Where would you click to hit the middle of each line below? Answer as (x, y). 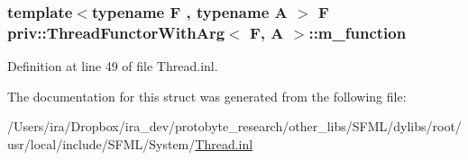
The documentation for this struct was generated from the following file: (207, 96)
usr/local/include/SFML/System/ (101, 143)
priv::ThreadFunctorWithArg (116, 32)
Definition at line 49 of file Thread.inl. (113, 66)
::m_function (358, 32)
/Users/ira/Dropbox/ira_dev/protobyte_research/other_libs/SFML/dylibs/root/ (234, 126)
